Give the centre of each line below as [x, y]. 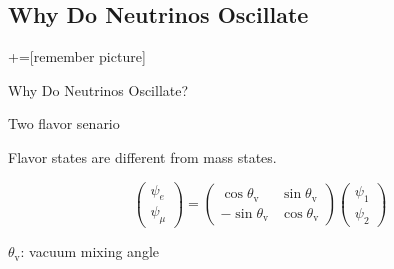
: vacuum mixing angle [89, 251]
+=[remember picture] [77, 56]
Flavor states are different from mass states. [142, 156]
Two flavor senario [64, 123]
